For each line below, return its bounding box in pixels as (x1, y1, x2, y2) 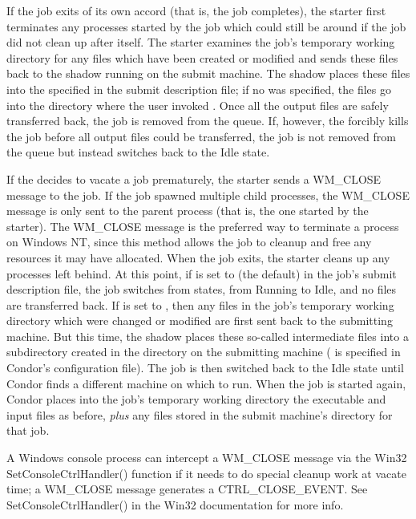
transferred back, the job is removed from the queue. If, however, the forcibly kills (6, 112, 409, 129)
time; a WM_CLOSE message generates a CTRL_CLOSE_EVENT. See (6, 480, 368, 497)
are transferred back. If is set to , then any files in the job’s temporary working (6, 296, 394, 313)
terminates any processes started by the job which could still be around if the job (6, 18, 406, 34)
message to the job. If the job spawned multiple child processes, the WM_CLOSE (6, 186, 410, 203)
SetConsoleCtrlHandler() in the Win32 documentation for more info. (6, 496, 344, 513)
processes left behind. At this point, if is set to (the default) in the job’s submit (6, 265, 397, 282)
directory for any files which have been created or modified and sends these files (6, 49, 398, 66)
